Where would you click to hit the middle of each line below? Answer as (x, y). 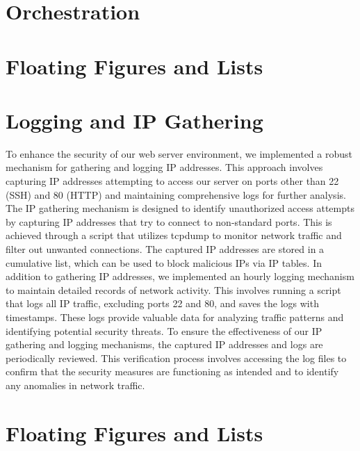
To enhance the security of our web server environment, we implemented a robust (179, 153)
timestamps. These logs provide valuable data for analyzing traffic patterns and (175, 317)
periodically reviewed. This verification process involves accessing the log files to (176, 358)
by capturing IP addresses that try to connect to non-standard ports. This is (169, 221)
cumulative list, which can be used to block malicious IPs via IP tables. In (164, 262)
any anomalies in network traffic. (75, 385)
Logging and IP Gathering (134, 120)
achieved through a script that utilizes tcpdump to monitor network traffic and (174, 235)
